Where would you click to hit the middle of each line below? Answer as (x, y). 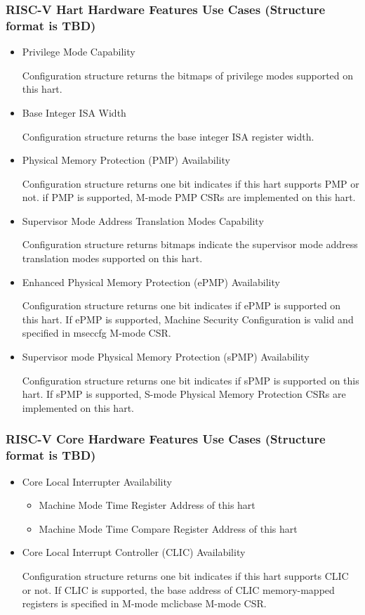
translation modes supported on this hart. (112, 258)
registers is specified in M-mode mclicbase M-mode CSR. (144, 603)
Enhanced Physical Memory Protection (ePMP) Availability (151, 281)
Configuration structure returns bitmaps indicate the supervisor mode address (190, 244)
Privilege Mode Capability (79, 52)
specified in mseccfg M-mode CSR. (97, 333)
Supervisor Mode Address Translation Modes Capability (143, 220)
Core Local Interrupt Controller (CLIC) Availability (134, 552)
